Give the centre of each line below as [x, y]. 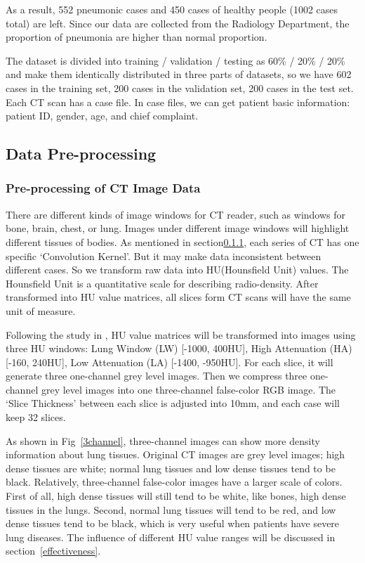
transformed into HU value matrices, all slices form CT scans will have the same [178, 297]
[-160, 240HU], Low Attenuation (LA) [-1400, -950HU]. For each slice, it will [170, 362]
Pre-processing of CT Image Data [103, 188]
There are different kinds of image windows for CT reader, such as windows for [176, 214]
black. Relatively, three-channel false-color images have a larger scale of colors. [174, 482]
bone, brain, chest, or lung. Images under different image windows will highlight [178, 228]
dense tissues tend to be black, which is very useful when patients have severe [173, 523]
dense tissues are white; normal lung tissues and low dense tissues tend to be [171, 468]
